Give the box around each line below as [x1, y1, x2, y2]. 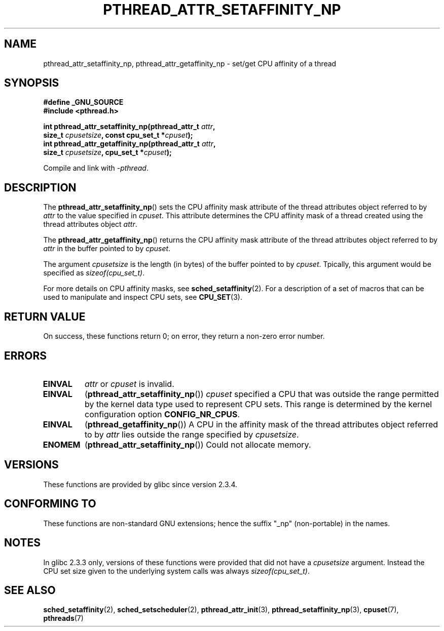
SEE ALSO [4, 583, 56, 597]
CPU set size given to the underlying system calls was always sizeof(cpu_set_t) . [43, 566, 310, 575]
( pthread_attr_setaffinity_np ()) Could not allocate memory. [84, 439, 311, 450]
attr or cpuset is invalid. [84, 378, 174, 389]
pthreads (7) [43, 614, 84, 623]
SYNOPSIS [4, 76, 59, 90]
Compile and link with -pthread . [43, 164, 149, 173]
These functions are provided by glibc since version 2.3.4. [43, 480, 237, 489]
